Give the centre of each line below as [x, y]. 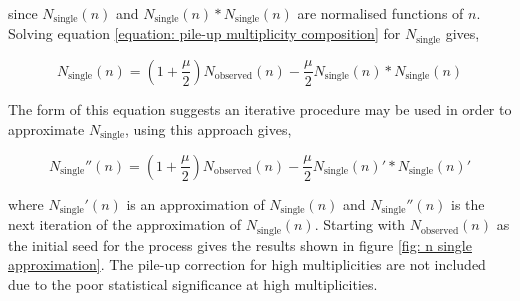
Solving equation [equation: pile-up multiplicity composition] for [204, 33]
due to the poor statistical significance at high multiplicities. [193, 284]
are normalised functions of [380, 13]
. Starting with [359, 224]
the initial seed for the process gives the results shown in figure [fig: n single [240, 244]
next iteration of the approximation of [125, 224]
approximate [46, 128]
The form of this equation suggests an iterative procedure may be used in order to [260, 108]
